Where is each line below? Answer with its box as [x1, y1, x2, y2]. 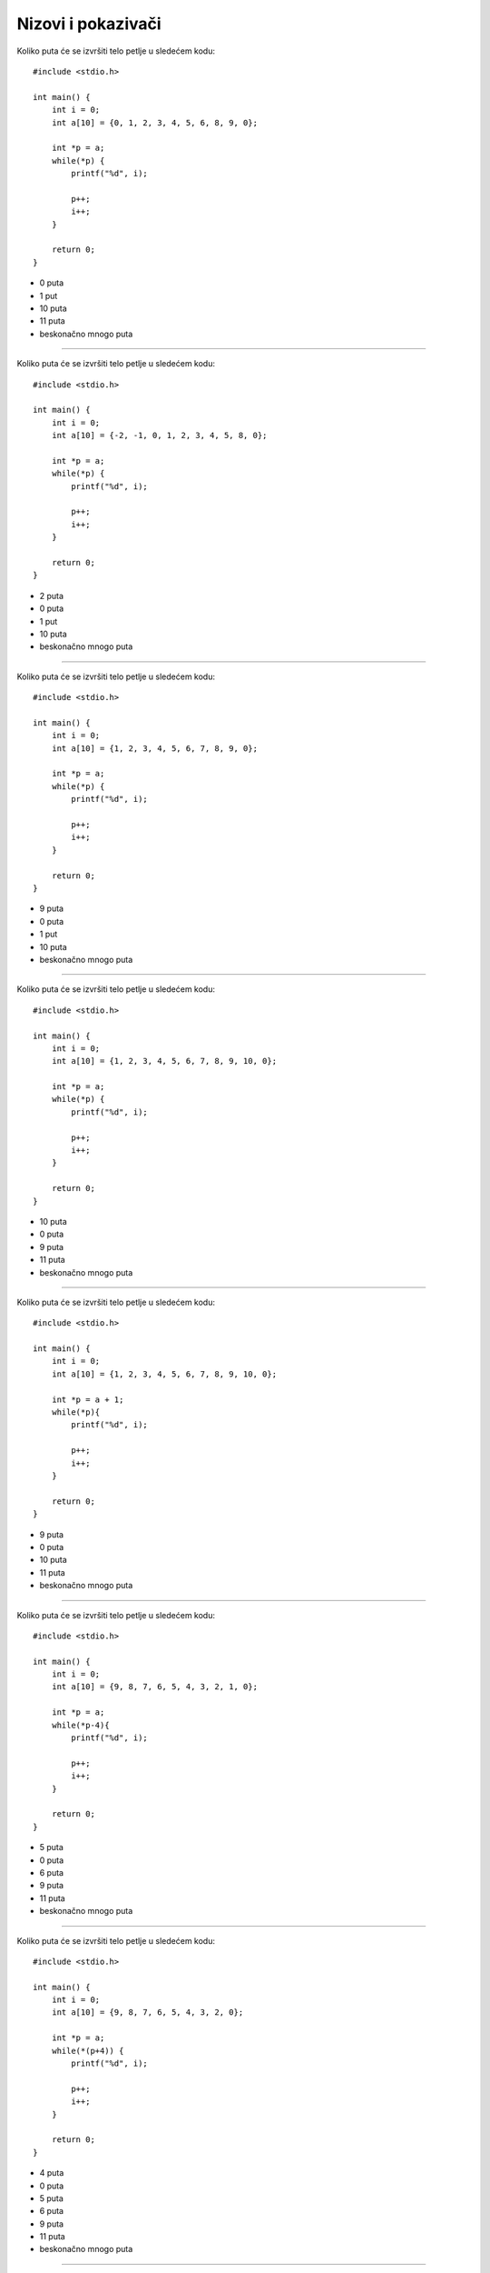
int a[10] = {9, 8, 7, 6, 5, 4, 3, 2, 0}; [51, 2008, 244, 2018]
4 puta [39, 2168, 64, 2178]
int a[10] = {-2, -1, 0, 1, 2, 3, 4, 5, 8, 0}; [51, 430, 268, 441]
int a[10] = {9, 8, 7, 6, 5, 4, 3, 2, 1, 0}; [51, 1682, 259, 1692]
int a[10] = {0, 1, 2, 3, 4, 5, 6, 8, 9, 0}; [51, 117, 259, 127]
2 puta [39, 590, 64, 601]
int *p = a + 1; [51, 1394, 124, 1405]
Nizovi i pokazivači [16, 14, 162, 34]
